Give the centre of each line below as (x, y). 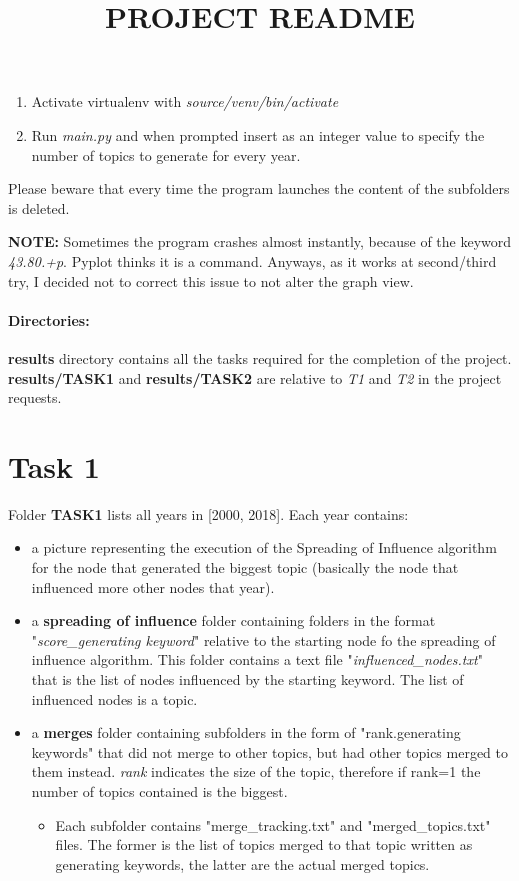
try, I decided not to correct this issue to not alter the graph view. (211, 280)
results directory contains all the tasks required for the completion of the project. (260, 357)
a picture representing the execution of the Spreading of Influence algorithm (264, 547)
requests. (35, 397)
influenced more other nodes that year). (153, 586)
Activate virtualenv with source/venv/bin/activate (185, 101)
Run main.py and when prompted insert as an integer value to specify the (258, 134)
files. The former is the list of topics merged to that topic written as (264, 844)
